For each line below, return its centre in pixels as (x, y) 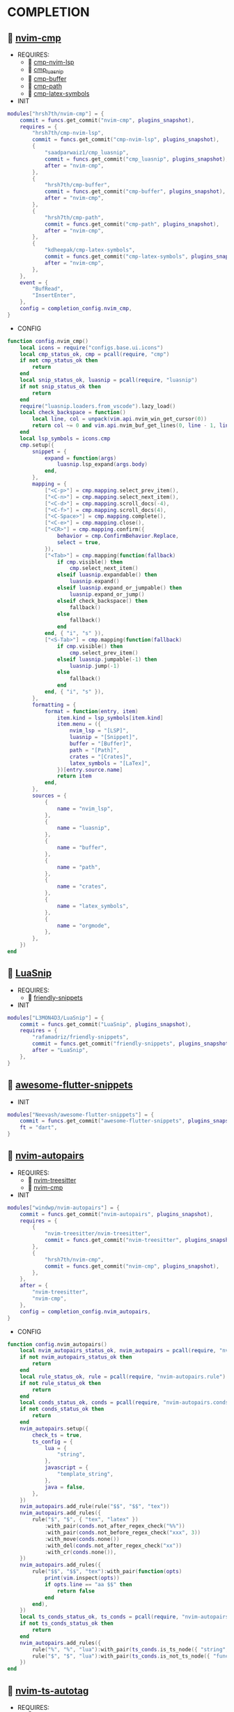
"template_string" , (85, 1475)
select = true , (79, 542)
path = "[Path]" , (94, 750)
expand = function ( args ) (80, 458)
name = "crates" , (82, 887)
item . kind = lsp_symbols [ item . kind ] (110, 718)
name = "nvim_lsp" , (85, 809)
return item (74, 776)
